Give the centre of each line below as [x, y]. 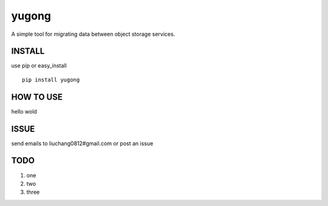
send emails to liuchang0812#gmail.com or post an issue [82, 143]
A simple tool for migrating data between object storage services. [93, 34]
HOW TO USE [37, 97]
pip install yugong [51, 80]
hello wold [24, 111]
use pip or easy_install [39, 66]
